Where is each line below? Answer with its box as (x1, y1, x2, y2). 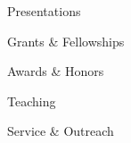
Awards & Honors (7, 62, 104, 80)
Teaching (7, 91, 56, 110)
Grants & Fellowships (7, 31, 125, 50)
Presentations (7, 2, 81, 20)
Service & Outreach (7, 122, 114, 140)
